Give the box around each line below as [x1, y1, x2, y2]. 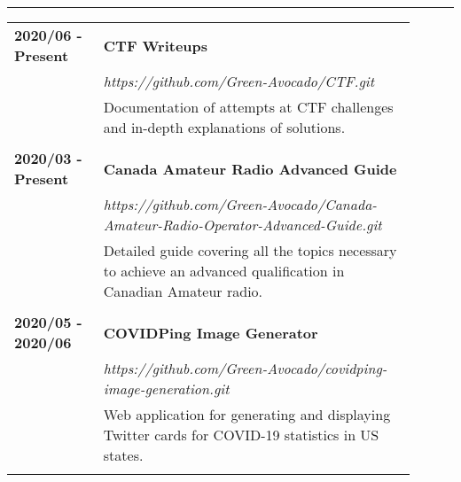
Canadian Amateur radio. [103, 281, 263, 301]
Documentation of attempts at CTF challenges [103, 97, 394, 117]
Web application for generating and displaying [103, 404, 391, 424]
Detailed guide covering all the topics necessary [103, 240, 397, 260]
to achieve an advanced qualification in [103, 260, 345, 281]
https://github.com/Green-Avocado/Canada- [103, 194, 378, 214]
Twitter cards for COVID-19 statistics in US [103, 424, 379, 445]
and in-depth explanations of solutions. [103, 117, 346, 137]
